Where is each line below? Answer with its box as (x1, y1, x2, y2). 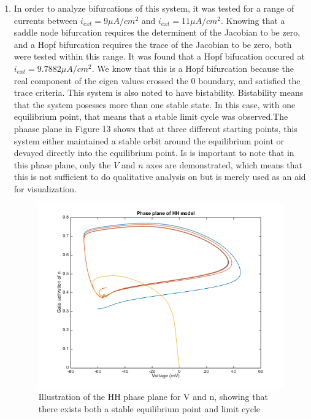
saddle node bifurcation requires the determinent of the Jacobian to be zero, (13, 26, 301, 39)
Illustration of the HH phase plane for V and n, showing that (38, 390, 268, 403)
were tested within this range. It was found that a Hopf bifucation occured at (13, 50, 305, 63)
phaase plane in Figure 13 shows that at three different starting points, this (13, 122, 298, 135)
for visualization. (13, 182, 77, 195)
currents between (13, 14, 78, 26)
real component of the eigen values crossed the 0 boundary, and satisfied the (13, 74, 301, 87)
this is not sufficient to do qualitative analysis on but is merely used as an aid (13, 170, 306, 183)
